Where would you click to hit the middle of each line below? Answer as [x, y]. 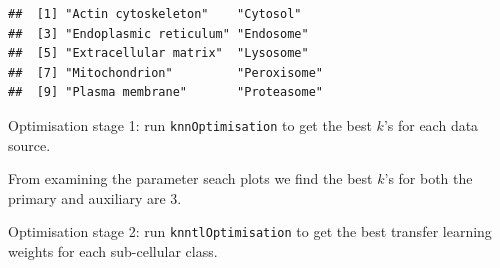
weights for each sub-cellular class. [113, 251]
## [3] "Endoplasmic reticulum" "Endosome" [158, 33]
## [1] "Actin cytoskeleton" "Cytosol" [155, 14]
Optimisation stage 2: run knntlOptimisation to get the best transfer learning [250, 231]
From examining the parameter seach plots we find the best [190, 178]
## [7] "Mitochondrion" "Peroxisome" [165, 72]
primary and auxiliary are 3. [95, 197]
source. [29, 144]
